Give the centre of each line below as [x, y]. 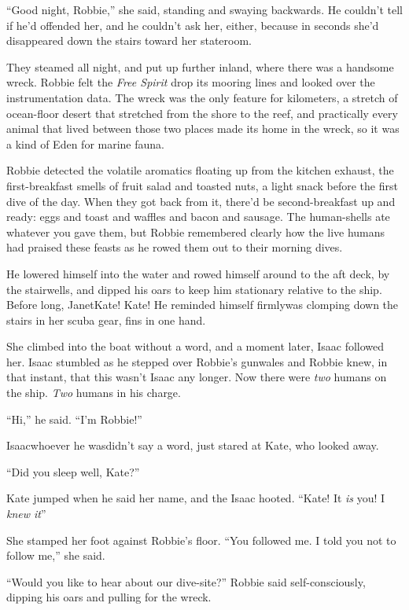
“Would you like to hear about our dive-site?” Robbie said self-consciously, [186, 581]
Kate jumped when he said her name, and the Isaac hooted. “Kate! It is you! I [196, 498]
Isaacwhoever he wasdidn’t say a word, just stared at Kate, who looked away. [193, 445]
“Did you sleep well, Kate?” [73, 471]
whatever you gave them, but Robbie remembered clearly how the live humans [196, 232]
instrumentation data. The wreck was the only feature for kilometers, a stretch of [202, 97]
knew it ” [26, 514]
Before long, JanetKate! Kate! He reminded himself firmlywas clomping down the [203, 305]
